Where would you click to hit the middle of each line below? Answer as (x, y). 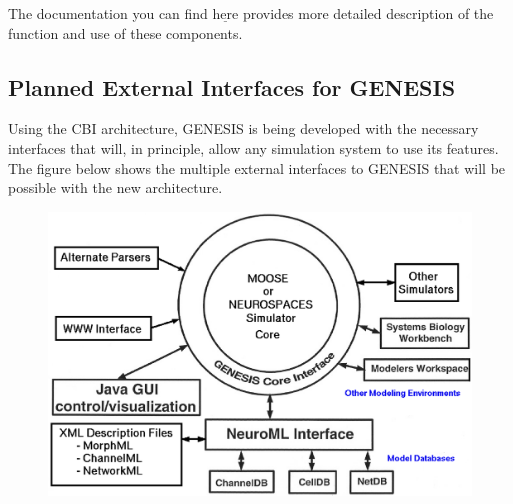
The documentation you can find (108, 13)
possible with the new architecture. (115, 187)
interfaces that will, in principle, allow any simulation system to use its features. (253, 147)
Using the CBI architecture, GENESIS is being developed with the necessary (243, 128)
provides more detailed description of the (368, 13)
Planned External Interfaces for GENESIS (232, 86)
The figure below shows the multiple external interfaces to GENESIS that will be (257, 167)
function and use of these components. (125, 32)
